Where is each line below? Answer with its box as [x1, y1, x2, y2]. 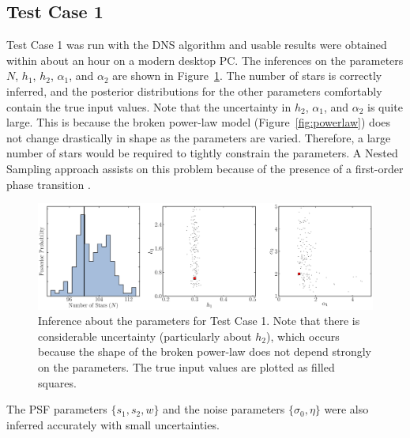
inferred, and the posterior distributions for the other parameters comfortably [6, 82, 382, 99]
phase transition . [6, 176, 91, 192]
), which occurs [266, 327, 340, 344]
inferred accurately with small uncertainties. [6, 416, 220, 432]
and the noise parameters [163, 401, 285, 417]
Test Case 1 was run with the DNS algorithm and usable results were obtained [6, 36, 387, 53]
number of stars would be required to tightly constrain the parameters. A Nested [6, 145, 398, 161]
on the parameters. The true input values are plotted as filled [38, 359, 335, 376]
